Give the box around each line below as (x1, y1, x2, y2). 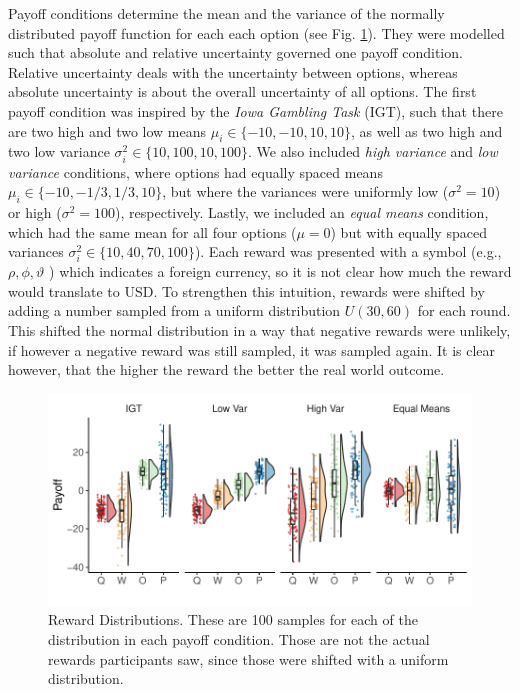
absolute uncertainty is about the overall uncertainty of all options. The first (8, 81, 477, 102)
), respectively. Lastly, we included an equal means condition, (115, 201, 489, 222)
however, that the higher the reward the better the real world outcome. (8, 359, 445, 380)
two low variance (8, 141, 110, 162)
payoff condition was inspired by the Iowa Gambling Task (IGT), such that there (8, 100, 503, 121)
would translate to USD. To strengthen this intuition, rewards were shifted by (8, 280, 485, 301)
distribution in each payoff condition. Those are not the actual (48, 629, 430, 649)
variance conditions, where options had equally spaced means (8, 161, 383, 182)
